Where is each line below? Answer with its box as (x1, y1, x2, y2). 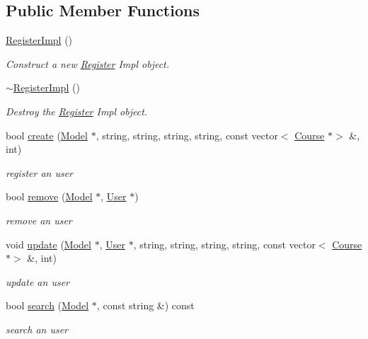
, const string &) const (96, 298, 195, 313)
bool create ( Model (6, 127, 88, 142)
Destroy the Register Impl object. (6, 103, 148, 118)
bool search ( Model (6, 298, 89, 313)
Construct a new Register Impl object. (6, 56, 170, 71)
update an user (6, 274, 69, 289)
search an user (6, 321, 69, 336)
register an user (6, 165, 74, 180)
